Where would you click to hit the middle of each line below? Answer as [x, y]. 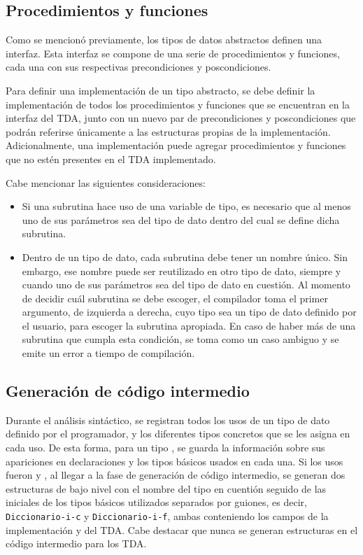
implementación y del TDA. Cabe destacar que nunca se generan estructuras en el [182, 529]
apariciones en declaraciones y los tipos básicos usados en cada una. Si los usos [175, 461]
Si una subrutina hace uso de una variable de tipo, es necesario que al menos [186, 206]
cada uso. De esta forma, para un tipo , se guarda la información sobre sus [165, 448]
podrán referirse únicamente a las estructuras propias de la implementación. [168, 131]
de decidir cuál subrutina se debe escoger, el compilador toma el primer [175, 298]
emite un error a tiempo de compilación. [108, 353]
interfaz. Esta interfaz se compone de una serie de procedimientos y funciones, [173, 53]
